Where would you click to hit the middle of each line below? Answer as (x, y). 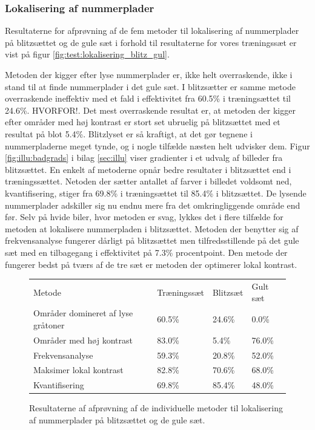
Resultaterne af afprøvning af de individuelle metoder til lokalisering (156, 408)
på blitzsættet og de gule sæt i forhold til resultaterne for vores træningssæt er (151, 42)
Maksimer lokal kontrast (78, 370)
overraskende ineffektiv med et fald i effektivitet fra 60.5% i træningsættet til (148, 98)
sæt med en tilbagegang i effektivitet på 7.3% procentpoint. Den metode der (146, 252)
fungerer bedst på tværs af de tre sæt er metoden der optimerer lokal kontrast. (151, 264)
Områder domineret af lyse (83, 313)
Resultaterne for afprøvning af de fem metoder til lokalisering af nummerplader (152, 31)
